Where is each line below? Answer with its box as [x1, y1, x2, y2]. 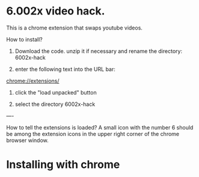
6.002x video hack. [6, 4, 105, 18]
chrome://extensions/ [6, 77, 60, 84]
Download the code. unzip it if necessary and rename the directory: [14, 47, 182, 55]
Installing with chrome [6, 158, 120, 172]
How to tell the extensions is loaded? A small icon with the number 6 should [6, 123, 194, 131]
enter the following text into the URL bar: [14, 65, 116, 73]
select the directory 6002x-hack [14, 101, 96, 108]
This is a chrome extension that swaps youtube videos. [6, 24, 143, 31]
